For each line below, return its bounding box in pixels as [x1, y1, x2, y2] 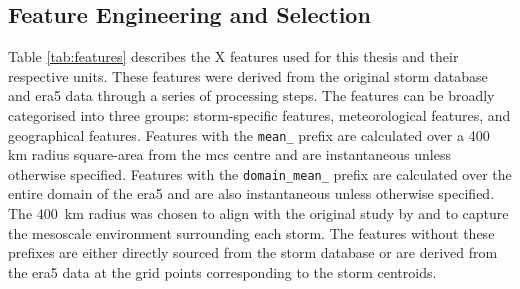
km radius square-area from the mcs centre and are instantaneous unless [8, 144, 451, 165]
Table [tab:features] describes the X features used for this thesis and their [8, 46, 459, 67]
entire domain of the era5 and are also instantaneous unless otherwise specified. [8, 183, 495, 204]
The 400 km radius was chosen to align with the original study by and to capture [8, 203, 509, 224]
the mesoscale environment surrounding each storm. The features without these [8, 222, 495, 243]
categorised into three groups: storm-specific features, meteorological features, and [8, 104, 511, 125]
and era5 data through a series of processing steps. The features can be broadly [8, 85, 495, 106]
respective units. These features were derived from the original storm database [8, 65, 488, 86]
